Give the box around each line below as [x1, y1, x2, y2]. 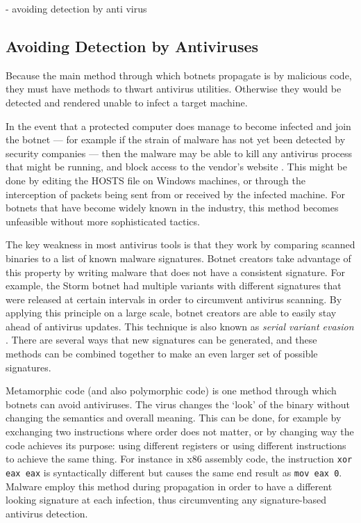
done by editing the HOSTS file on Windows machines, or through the [6, 172, 305, 187]
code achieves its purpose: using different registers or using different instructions [6, 437, 346, 452]
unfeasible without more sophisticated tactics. [6, 214, 200, 228]
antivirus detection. [6, 506, 88, 520]
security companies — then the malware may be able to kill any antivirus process [6, 145, 353, 160]
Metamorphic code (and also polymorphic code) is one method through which [6, 383, 337, 398]
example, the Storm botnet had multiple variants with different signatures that [6, 278, 342, 293]
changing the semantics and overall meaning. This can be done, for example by [6, 410, 342, 425]
